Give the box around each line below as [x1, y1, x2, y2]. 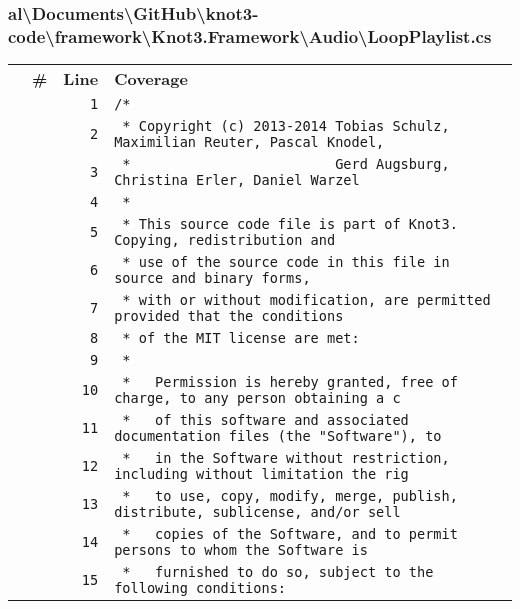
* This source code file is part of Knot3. [122, 216, 458, 233]
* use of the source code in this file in [122, 254, 450, 271]
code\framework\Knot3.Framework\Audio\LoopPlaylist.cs [8, 23, 492, 48]
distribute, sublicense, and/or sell [114, 504, 401, 521]
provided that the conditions [114, 308, 344, 325]
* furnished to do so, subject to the [122, 564, 434, 581]
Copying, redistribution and [114, 232, 336, 249]
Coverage [114, 67, 188, 91]
